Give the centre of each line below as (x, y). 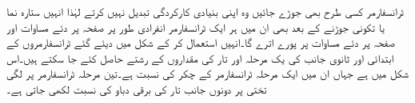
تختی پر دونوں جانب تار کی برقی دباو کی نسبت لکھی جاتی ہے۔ (137, 88)
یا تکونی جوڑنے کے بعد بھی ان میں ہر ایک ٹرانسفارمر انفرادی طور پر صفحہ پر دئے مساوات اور (196, 27)
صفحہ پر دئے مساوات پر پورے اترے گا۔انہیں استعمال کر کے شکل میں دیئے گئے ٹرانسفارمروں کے (201, 42)
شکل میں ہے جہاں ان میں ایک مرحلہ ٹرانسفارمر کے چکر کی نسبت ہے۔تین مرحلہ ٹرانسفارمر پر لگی (208, 73)
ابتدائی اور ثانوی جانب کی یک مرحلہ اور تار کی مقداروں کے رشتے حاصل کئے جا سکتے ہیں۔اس (200, 57)
